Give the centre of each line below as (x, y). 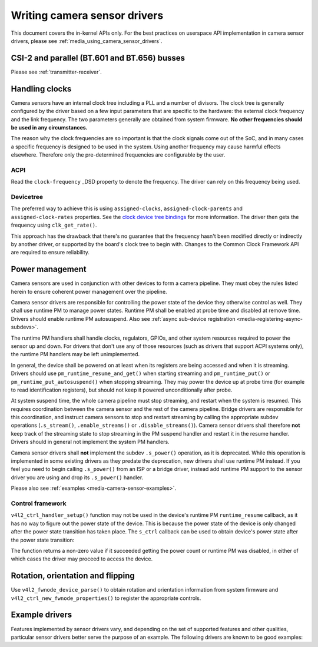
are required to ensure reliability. (50, 253)
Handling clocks (41, 89)
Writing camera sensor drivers (87, 15)
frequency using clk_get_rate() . (54, 225)
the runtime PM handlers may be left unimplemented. (75, 354)
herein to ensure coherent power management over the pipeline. (89, 291)
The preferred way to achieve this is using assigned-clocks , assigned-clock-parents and (127, 208)
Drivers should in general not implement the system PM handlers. (90, 442)
